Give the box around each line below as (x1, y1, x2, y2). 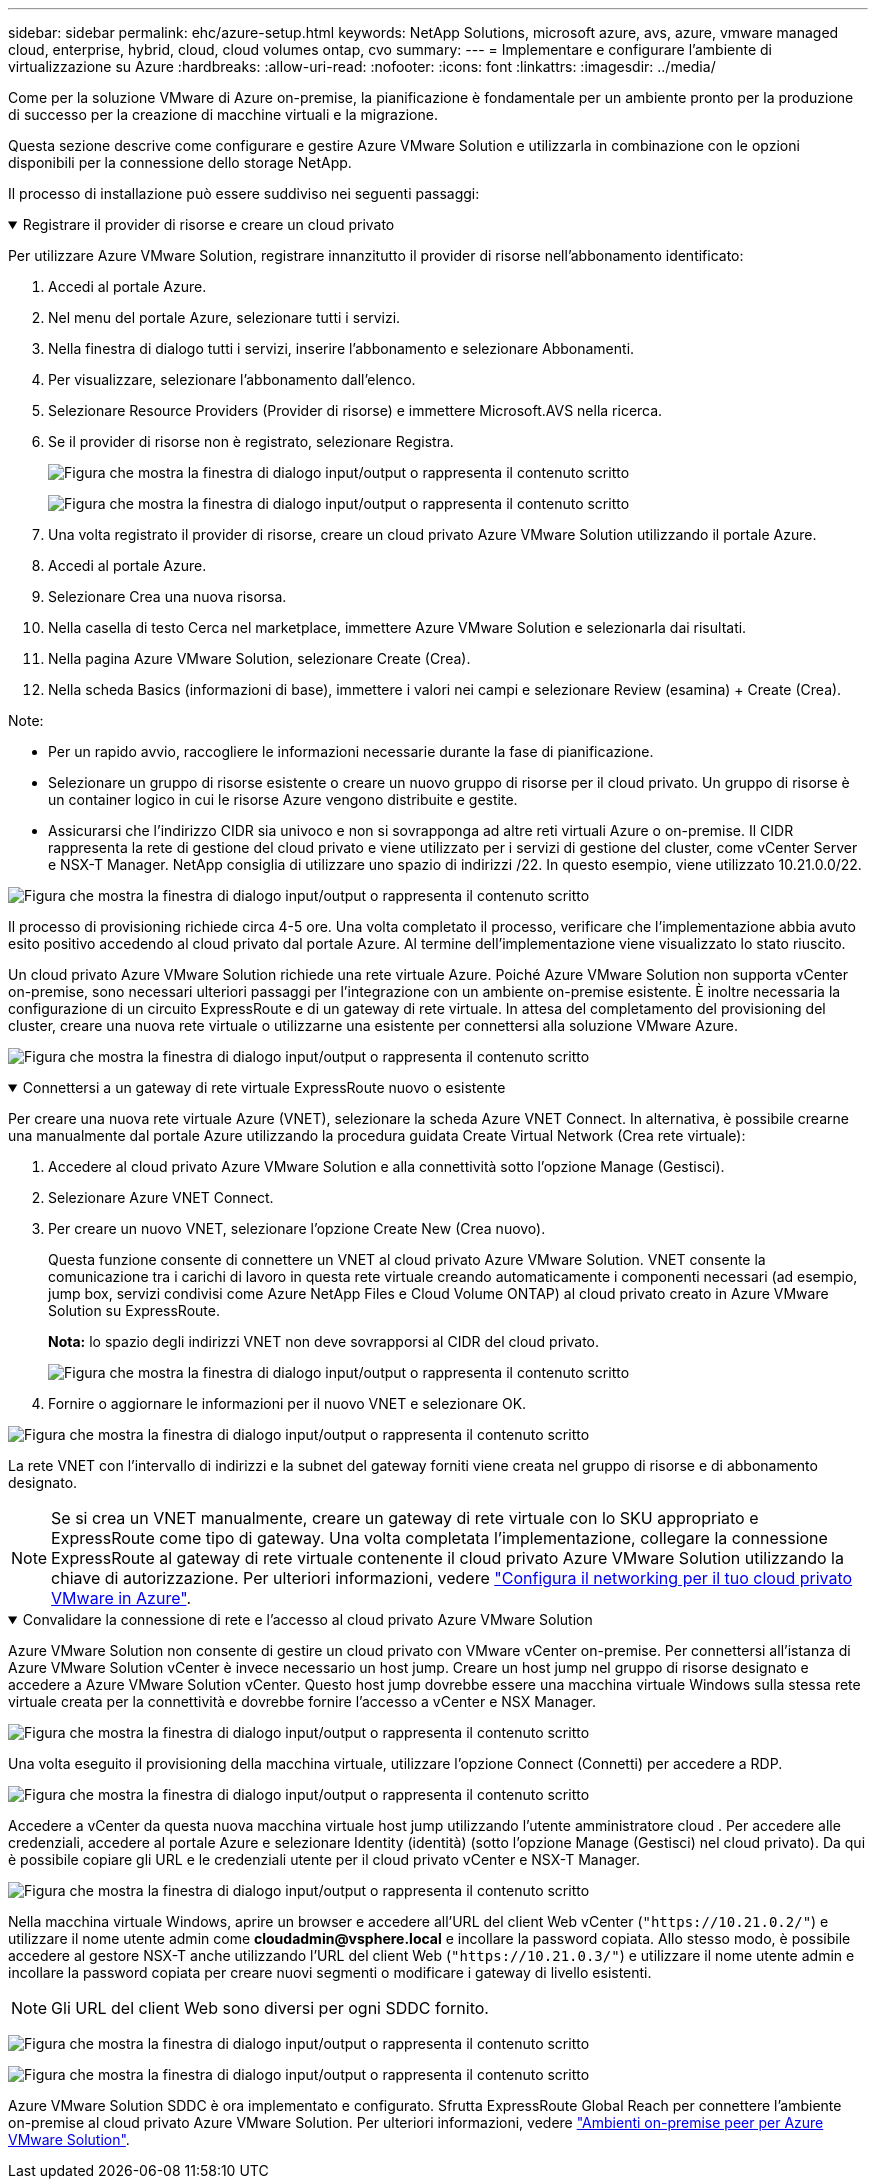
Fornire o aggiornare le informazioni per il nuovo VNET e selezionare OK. (48, 1395, 527, 1412)
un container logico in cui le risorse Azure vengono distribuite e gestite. (48, 791, 518, 808)
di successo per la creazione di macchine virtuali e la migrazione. (8, 106, 438, 123)
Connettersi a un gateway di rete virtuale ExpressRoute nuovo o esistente (22, 1079, 506, 1096)
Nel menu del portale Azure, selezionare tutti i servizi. (48, 309, 401, 326)
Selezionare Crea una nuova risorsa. (48, 588, 287, 605)
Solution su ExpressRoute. (48, 1302, 220, 1319)
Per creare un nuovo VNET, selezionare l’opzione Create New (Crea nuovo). (48, 1220, 546, 1237)
